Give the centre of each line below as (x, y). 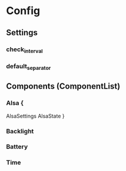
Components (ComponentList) (63, 86)
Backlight (20, 131)
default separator (29, 66)
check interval (24, 50)
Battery (17, 147)
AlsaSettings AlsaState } (35, 116)
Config (23, 11)
